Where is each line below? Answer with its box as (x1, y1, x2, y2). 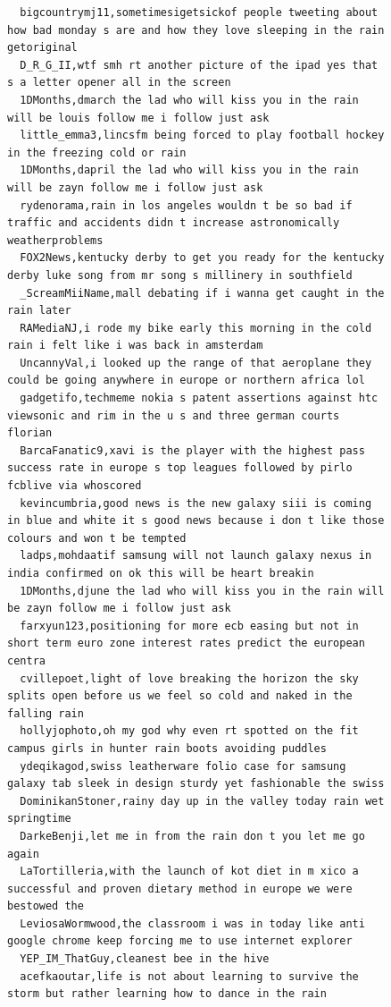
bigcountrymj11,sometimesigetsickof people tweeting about (20, 6, 379, 19)
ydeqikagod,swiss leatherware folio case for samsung (20, 759, 346, 773)
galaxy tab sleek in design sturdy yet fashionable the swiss (7, 777, 385, 791)
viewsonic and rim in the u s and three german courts (7, 409, 340, 422)
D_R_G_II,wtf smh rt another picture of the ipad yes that (20, 58, 379, 72)
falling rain (7, 707, 84, 720)
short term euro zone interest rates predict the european (7, 637, 365, 650)
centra (7, 654, 46, 667)
